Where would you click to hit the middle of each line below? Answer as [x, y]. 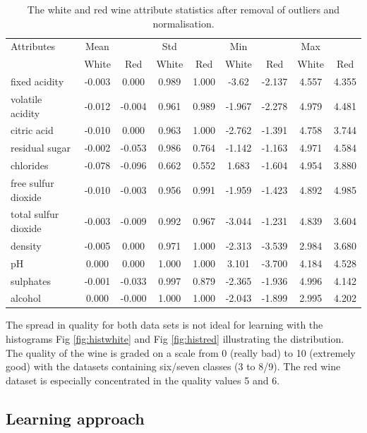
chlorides [30, 165]
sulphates [31, 280]
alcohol [26, 298]
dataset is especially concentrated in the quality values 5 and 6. [143, 380]
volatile [26, 98]
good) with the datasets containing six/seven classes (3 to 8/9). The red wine [173, 366]
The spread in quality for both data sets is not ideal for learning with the [164, 325]
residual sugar [41, 148]
